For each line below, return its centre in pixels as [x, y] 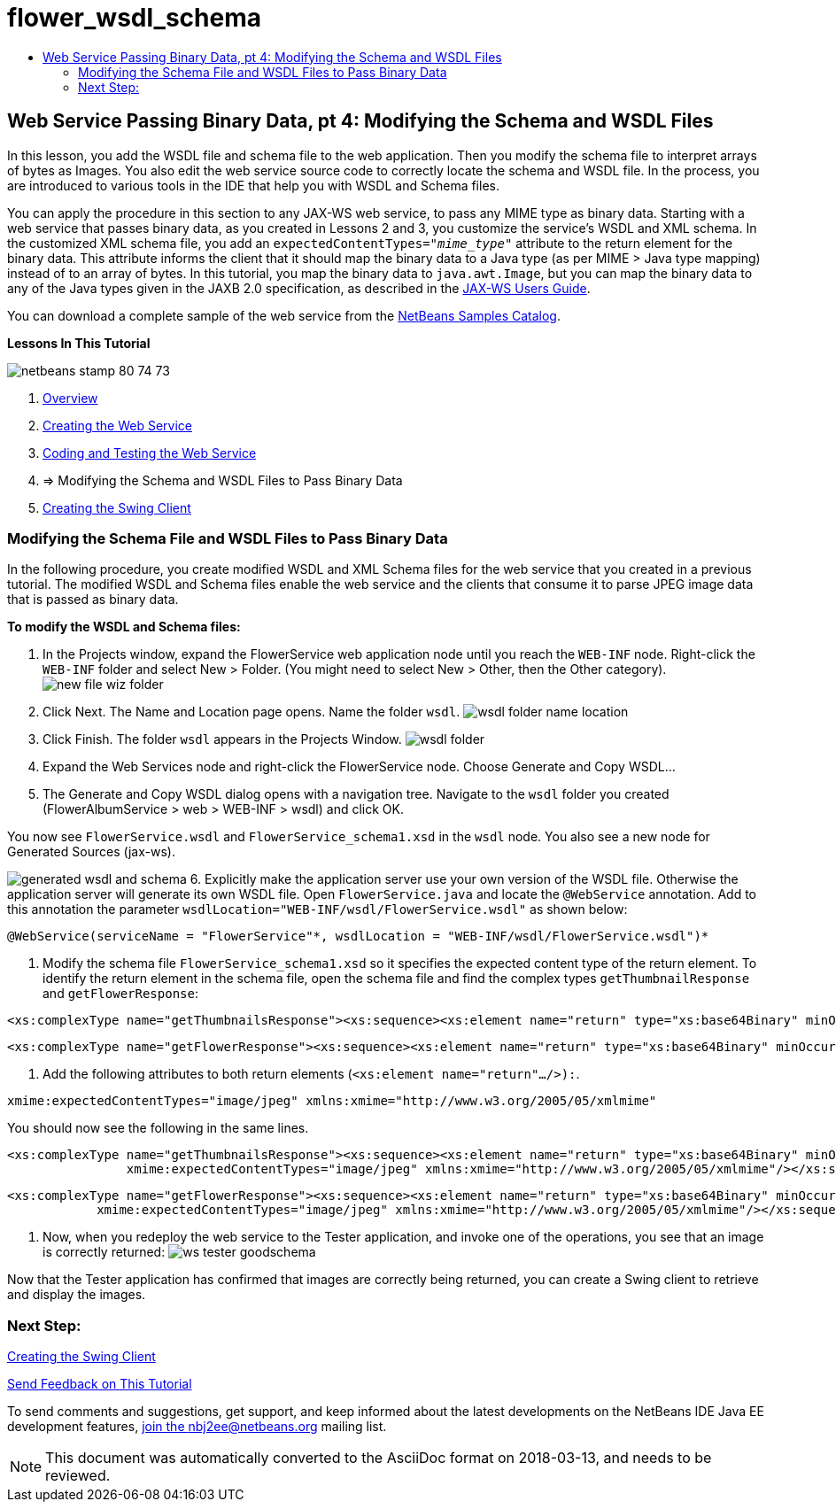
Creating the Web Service [117, 425]
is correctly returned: [104, 1252]
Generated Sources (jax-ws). [91, 852]
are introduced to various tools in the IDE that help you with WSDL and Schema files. [253, 185]
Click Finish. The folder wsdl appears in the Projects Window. [222, 739]
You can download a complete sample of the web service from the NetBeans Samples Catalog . [284, 315]
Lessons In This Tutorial [79, 343]
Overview [70, 398]
